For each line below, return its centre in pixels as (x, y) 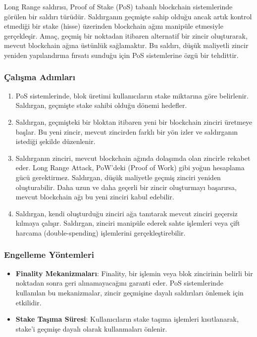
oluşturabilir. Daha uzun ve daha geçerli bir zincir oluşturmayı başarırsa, (126, 187)
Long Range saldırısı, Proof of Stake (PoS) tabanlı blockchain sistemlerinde (118, 6)
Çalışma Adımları (40, 77)
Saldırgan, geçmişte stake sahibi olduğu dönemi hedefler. (101, 105)
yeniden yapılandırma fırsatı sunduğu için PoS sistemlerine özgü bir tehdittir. (121, 55)
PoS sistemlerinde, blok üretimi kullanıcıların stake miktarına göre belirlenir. (132, 95)
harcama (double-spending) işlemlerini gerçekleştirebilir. (101, 232)
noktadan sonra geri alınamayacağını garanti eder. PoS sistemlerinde (119, 283)
